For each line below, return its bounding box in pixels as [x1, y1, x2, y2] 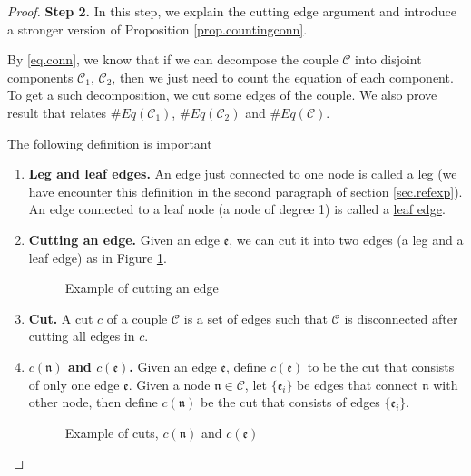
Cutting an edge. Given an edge [28, 229, 220, 248]
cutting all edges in [28, 326, 135, 345]
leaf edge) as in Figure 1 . [28, 248, 167, 267]
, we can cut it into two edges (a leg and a [229, 229, 464, 248]
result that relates [7, 102, 107, 121]
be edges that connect [297, 374, 418, 393]
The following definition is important [7, 133, 212, 152]
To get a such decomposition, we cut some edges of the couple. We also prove [7, 85, 437, 104]
